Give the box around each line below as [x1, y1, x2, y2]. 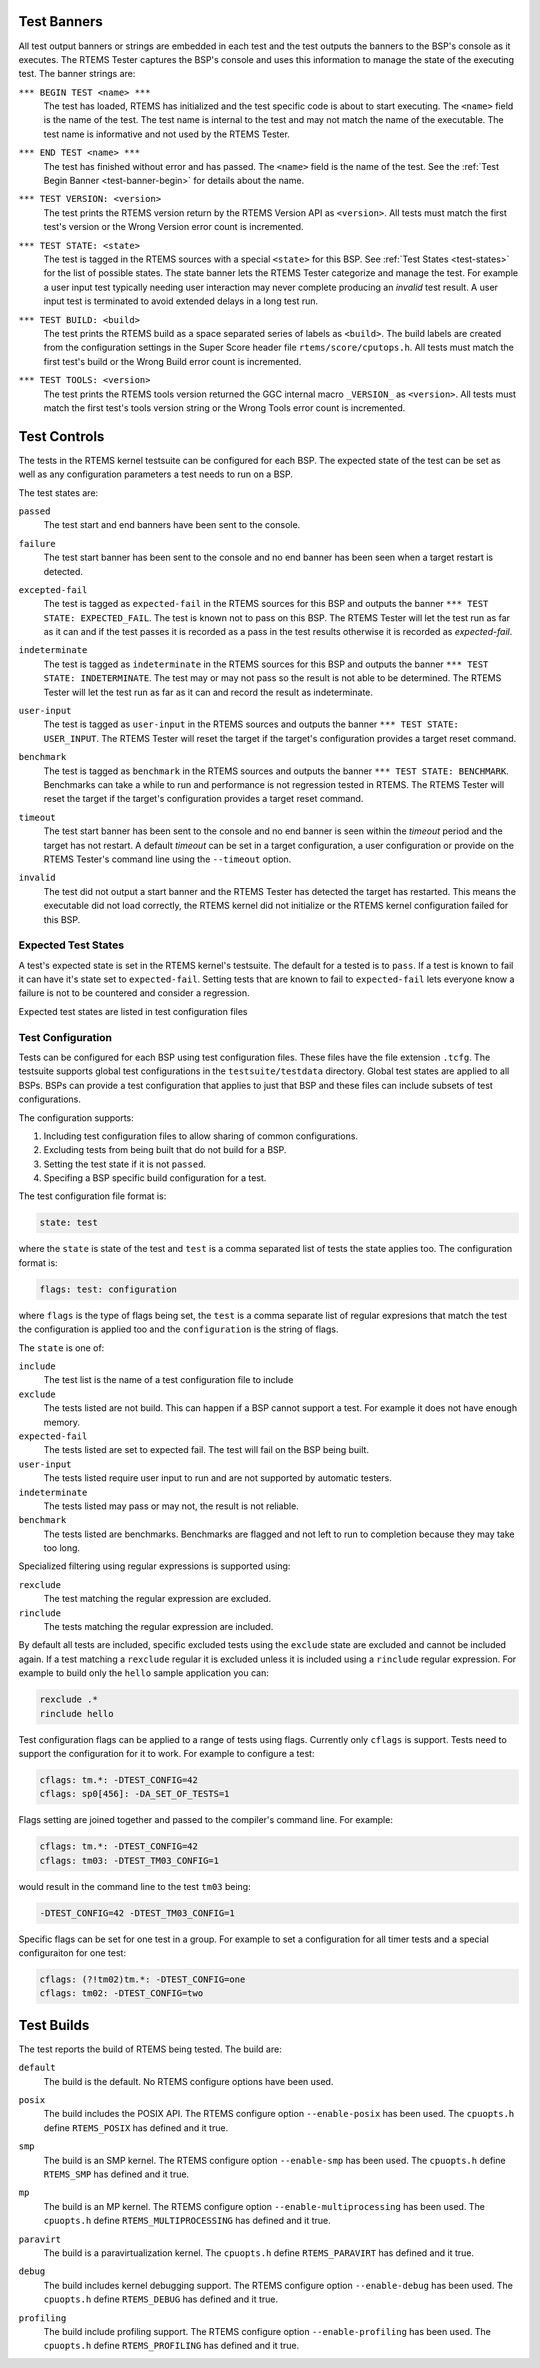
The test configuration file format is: [18, 1190, 167, 1202]
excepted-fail [18, 584, 88, 595]
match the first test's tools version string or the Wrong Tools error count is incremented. [43, 401, 406, 414]
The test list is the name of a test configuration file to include [43, 1374, 294, 1386]
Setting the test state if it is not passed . [43, 1158, 207, 1170]
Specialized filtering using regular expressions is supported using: [18, 1560, 291, 1572]
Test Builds [18, 2016, 90, 2034]
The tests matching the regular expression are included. [43, 1621, 274, 1633]
